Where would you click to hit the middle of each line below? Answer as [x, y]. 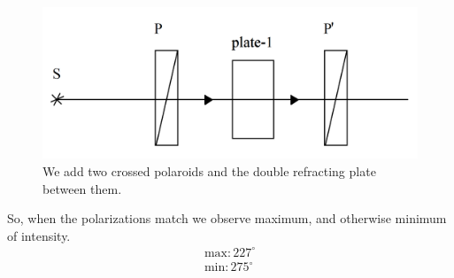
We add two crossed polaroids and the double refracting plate [209, 171]
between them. [82, 188]
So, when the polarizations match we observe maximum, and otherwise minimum [227, 218]
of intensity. [39, 235]
